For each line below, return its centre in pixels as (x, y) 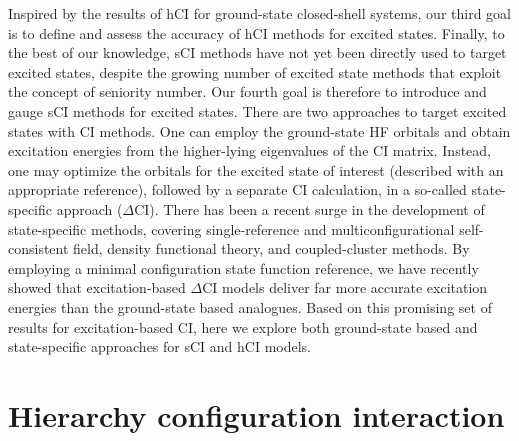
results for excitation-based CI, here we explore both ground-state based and (243, 326)
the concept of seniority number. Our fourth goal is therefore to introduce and (247, 91)
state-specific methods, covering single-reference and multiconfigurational (231, 228)
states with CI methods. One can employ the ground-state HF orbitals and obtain (259, 130)
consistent (38, 248)
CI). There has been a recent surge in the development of (309, 208)
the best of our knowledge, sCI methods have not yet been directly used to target (257, 52)
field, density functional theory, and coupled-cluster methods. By (271, 248)
